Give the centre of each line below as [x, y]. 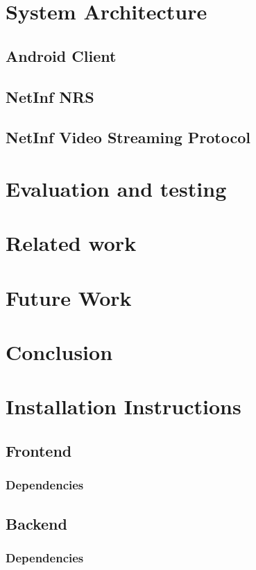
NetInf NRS [50, 96]
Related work [71, 243]
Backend [36, 523]
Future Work [69, 297]
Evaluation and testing [116, 188]
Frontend [39, 450]
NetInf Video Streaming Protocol [128, 137]
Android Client [61, 55]
